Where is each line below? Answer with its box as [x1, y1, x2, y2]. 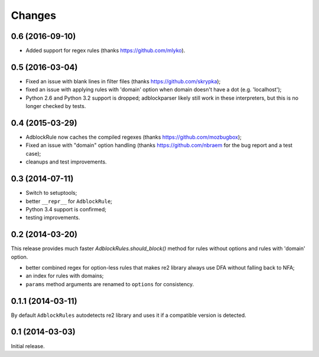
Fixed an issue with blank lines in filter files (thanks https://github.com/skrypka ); [25, 77, 221, 85]
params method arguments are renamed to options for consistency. [25, 280, 194, 287]
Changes [11, 9, 56, 22]
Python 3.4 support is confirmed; [25, 205, 106, 212]
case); [25, 150, 41, 157]
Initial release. [11, 342, 45, 349]
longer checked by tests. [25, 103, 86, 110]
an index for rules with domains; [25, 272, 104, 280]
